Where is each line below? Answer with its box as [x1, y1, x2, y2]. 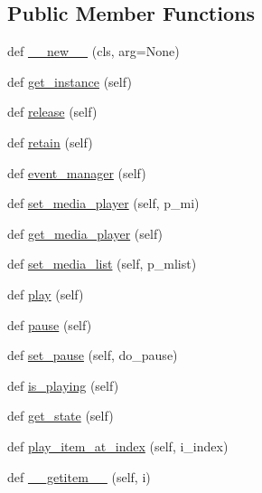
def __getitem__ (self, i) [7, 467, 151, 486]
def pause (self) [7, 315, 92, 334]
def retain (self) [7, 132, 93, 151]
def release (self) [7, 102, 98, 121]
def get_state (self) [7, 406, 114, 425]
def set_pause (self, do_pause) [7, 346, 178, 365]
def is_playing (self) [7, 375, 119, 394]
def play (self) [7, 284, 84, 303]
